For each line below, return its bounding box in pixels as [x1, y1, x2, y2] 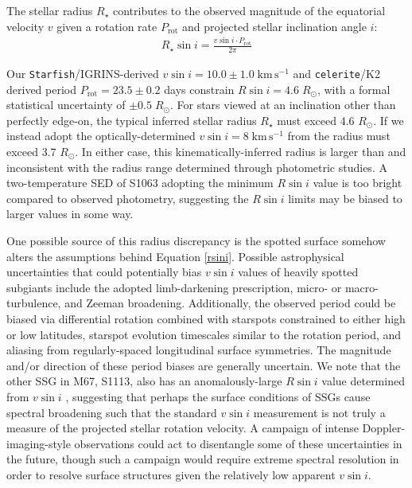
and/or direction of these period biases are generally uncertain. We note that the [6, 357, 401, 373]
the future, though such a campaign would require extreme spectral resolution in [6, 451, 399, 467]
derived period [6, 80, 76, 97]
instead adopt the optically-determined [6, 127, 196, 144]
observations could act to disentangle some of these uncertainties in [74, 435, 402, 451]
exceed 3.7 [6, 143, 56, 160]
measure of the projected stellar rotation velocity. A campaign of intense [6, 420, 359, 436]
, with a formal [317, 80, 391, 97]
